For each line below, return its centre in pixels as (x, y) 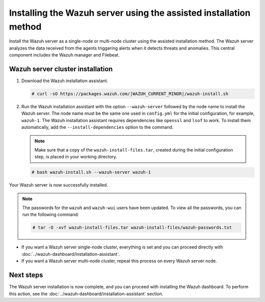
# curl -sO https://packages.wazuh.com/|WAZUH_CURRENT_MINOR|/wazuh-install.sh (130, 94)
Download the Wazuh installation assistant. (65, 81)
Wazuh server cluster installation (61, 69)
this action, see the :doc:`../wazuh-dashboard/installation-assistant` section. (86, 294)
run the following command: (51, 214)
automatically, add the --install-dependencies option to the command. (97, 127)
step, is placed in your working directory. (76, 157)
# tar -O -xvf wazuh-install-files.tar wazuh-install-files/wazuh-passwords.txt (132, 228)
